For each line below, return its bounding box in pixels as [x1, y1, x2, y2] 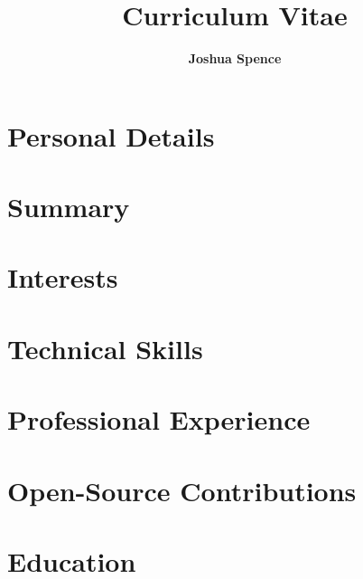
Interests [7, 259, 118, 296]
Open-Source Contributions [7, 471, 357, 508]
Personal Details [7, 117, 215, 154]
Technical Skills [7, 329, 203, 366]
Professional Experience [7, 401, 311, 438]
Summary [7, 188, 130, 225]
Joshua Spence [188, 49, 282, 68]
